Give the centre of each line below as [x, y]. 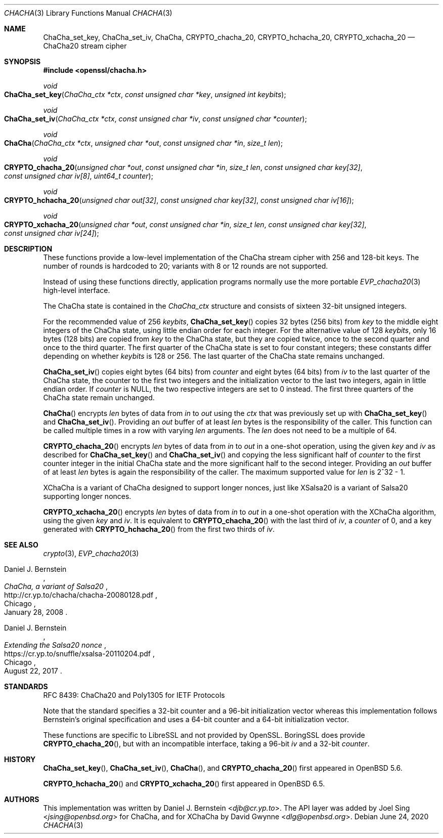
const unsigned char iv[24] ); [52, 233]
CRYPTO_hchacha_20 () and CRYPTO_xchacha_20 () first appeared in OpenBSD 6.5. [184, 784]
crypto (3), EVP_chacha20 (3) [91, 553]
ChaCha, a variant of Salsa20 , [56, 586]
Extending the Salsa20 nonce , [55, 645]
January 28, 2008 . [36, 612]
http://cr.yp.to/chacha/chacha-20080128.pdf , [81, 595]
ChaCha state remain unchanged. [99, 397]
